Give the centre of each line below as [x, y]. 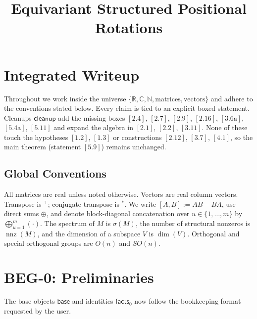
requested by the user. [38, 310]
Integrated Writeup [72, 74]
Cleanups [18, 117]
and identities [93, 301]
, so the [242, 137]
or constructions [137, 137]
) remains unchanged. [134, 147]
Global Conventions [55, 173]
